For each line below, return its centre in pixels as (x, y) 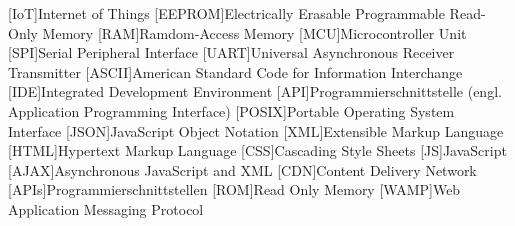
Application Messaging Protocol (106, 208)
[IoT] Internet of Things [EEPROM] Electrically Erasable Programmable (226, 13)
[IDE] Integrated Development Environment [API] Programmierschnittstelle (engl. (255, 91)
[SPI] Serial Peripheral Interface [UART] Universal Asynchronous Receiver (231, 52)
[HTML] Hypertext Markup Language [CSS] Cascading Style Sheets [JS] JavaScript (257, 150)
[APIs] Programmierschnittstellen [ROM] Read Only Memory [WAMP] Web (234, 189)
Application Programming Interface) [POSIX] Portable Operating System (231, 110)
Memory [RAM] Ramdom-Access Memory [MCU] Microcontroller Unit (254, 32)
